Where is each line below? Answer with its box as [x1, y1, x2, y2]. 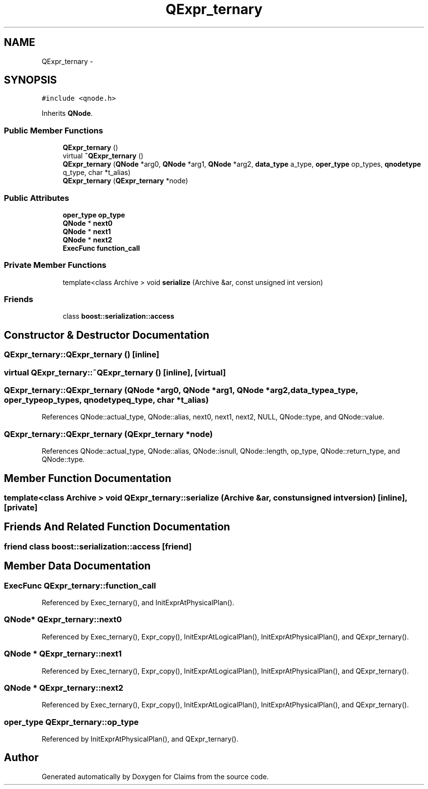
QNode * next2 [63, 235, 112, 244]
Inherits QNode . [42, 109, 93, 118]
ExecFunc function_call [63, 243, 140, 252]
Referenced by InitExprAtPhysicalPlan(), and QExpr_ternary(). [42, 735, 239, 744]
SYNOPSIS [4, 74, 57, 87]
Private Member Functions [4, 260, 107, 270]
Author [4, 751, 39, 764]
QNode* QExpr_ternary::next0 [4, 614, 122, 625]
